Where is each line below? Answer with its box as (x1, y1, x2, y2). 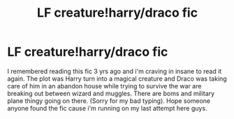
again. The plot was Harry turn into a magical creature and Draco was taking (7, 74, 227, 83)
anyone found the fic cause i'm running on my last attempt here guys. (7, 104, 207, 112)
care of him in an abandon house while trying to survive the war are (7, 81, 202, 90)
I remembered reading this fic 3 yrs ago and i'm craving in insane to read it (7, 67, 222, 75)
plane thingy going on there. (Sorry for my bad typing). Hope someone (7, 96, 211, 105)
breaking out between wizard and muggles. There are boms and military (7, 89, 215, 97)
